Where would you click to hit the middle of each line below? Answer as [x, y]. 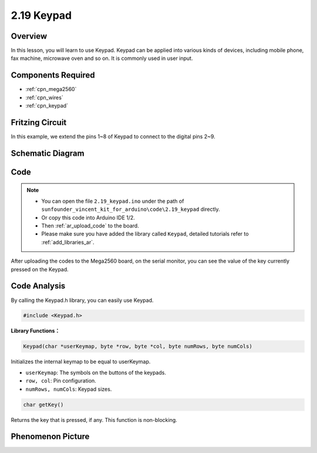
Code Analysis [38, 286]
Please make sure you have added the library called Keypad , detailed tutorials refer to [145, 234]
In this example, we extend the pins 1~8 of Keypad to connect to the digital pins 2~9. [113, 137]
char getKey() [43, 405]
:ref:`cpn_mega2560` [51, 89]
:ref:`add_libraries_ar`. [68, 242]
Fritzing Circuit [39, 123]
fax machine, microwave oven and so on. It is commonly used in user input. [102, 58]
